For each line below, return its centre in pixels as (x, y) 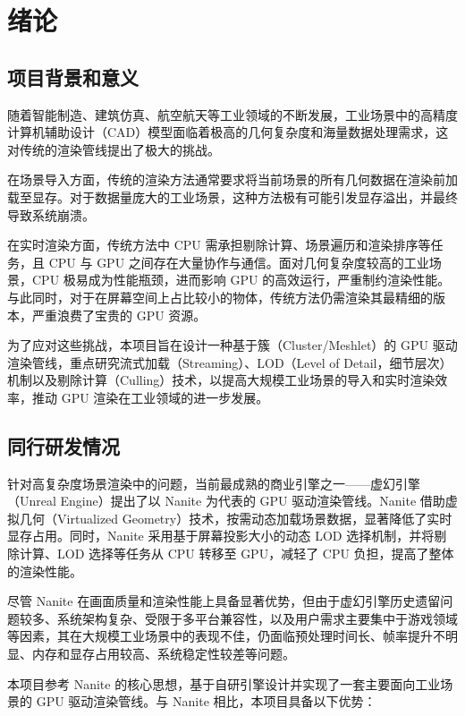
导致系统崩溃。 (51, 214)
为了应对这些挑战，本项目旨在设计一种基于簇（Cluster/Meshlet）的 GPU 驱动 (232, 345)
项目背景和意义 (73, 77)
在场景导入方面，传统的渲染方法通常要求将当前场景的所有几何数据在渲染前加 (232, 179)
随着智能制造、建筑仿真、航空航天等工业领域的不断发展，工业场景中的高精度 (232, 114)
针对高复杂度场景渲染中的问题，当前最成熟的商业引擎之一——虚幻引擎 (214, 483)
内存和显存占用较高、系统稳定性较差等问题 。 (163, 654)
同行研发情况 (63, 445)
